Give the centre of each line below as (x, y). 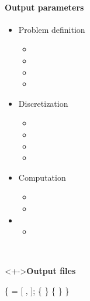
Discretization (43, 103)
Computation (42, 177)
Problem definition (52, 29)
